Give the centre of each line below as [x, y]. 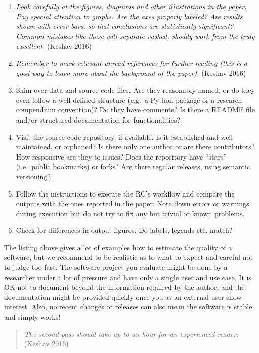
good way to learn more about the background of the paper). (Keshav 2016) [131, 73]
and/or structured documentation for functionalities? [98, 119]
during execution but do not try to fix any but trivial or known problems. [130, 213]
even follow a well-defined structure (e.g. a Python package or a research [129, 100]
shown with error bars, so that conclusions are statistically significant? [125, 26]
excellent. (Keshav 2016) [54, 46]
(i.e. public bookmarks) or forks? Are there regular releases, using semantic [133, 166]
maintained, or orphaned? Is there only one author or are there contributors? [135, 147]
